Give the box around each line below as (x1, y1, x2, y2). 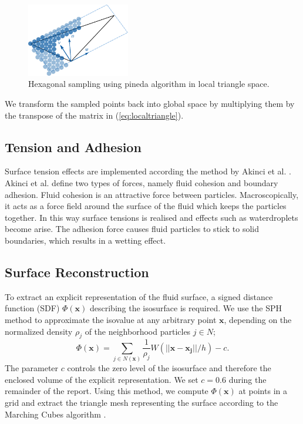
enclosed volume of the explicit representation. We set (5, 373, 198, 385)
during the (228, 373, 267, 385)
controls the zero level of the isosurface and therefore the (67, 362, 271, 374)
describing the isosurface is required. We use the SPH (90, 302, 282, 314)
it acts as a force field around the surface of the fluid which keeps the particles (5, 200, 287, 212)
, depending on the (224, 314, 292, 326)
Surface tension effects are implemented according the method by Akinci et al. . (5, 165, 291, 177)
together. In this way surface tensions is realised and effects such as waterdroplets (5, 211, 298, 223)
